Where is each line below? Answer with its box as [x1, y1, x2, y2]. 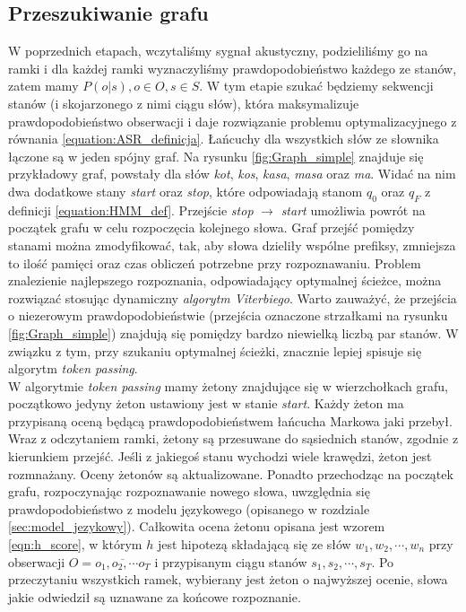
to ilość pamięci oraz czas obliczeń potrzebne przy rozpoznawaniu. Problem [8, 253, 421, 272]
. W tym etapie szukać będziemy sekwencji [199, 76, 434, 95]
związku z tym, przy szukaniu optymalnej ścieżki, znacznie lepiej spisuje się [8, 341, 422, 360]
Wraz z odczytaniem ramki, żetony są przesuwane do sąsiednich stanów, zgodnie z [8, 429, 459, 448]
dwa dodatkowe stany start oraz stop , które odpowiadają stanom [8, 181, 363, 200]
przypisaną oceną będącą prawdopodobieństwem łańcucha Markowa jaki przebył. [8, 411, 453, 430]
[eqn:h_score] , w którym [8, 535, 142, 554]
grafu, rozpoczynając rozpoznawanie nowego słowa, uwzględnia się [8, 482, 370, 501]
